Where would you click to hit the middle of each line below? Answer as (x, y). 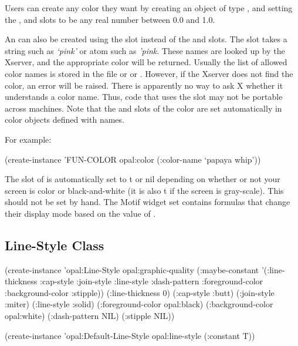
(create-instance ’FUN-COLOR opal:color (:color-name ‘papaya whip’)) (133, 159)
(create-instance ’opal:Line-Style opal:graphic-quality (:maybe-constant (132, 269)
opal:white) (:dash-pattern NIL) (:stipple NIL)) (90, 316)
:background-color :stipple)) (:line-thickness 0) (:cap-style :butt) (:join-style (140, 292)
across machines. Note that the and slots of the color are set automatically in (143, 108)
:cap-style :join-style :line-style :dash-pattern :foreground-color (152, 281)
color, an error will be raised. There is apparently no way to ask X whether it (144, 85)
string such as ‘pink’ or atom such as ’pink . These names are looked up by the (145, 50)
